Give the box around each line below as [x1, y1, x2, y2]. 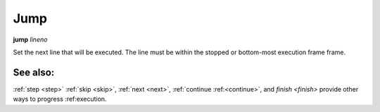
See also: [13, 66, 55, 78]
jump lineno [13, 35, 48, 44]
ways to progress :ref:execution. [13, 95, 107, 104]
